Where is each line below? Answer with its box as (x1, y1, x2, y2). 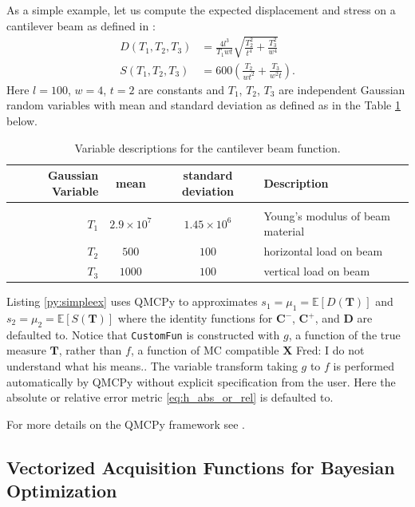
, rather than (58, 342, 122, 358)
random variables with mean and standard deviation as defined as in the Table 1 (6, 97, 401, 113)
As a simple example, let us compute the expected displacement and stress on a (6, 2, 396, 18)
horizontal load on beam (263, 243, 383, 259)
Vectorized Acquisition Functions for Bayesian (6, 454, 395, 479)
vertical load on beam (263, 263, 370, 279)
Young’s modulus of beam (263, 207, 390, 224)
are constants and (138, 81, 225, 97)
